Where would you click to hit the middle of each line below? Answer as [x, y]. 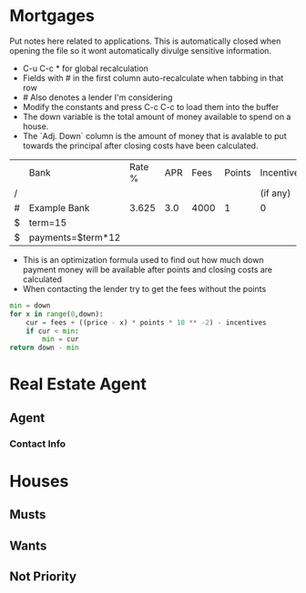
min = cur [61, 339]
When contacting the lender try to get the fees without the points [144, 288]
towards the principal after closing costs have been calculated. [140, 146]
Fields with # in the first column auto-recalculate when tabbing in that [153, 77]
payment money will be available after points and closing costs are [148, 269]
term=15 [48, 222]
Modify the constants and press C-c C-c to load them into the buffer [151, 106]
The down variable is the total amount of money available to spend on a [157, 116]
